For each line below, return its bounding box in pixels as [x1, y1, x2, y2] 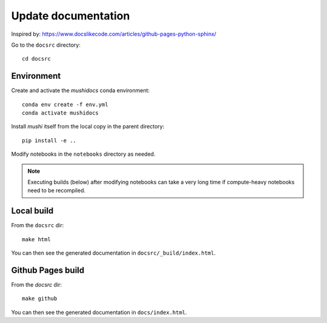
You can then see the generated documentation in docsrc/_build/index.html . [11, 249, 216, 257]
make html [22, 236, 51, 242]
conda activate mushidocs [22, 110, 99, 116]
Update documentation [11, 9, 130, 22]
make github [22, 295, 58, 302]
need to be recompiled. [27, 187, 86, 194]
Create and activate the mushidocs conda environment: [11, 87, 150, 94]
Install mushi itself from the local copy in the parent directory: [11, 123, 165, 130]
